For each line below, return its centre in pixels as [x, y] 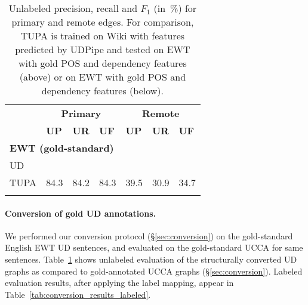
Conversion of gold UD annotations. [81, 213]
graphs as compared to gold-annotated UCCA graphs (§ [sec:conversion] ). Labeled [154, 271]
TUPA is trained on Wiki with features [103, 36]
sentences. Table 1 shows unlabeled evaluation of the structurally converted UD [151, 259]
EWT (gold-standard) [62, 148]
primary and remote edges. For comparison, [103, 22]
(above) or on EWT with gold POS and [103, 77]
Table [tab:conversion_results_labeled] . [78, 294]
